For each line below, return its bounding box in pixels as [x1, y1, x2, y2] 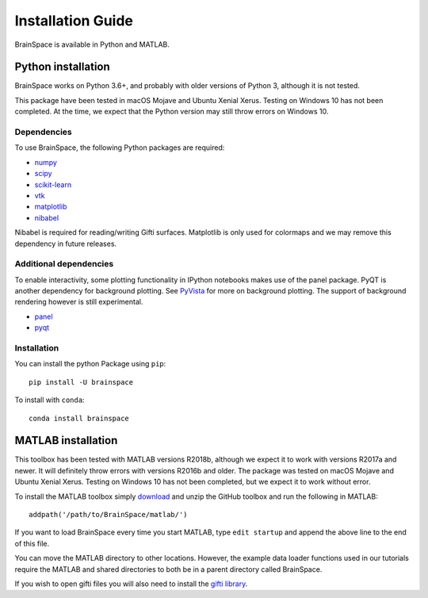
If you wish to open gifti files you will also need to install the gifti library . [14, 579, 248, 588]
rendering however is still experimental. [14, 297, 143, 307]
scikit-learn [34, 179, 71, 190]
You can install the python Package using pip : [14, 359, 166, 369]
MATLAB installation [14, 434, 118, 447]
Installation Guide [14, 12, 134, 29]
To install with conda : [14, 395, 85, 404]
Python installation [14, 60, 110, 74]
